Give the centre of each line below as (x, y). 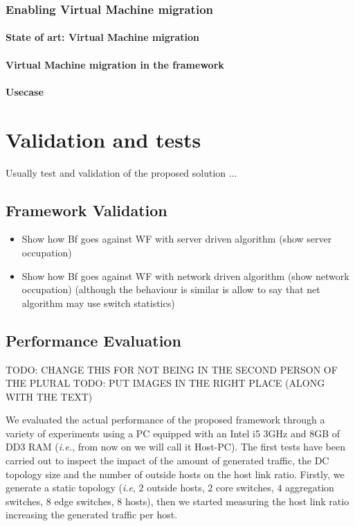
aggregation (310, 488)
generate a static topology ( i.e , (71, 488)
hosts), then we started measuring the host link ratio (237, 501)
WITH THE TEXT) (49, 396)
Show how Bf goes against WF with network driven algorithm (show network (185, 275)
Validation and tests (103, 139)
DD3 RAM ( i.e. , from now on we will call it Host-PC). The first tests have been (176, 447)
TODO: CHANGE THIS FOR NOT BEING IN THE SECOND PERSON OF (172, 369)
